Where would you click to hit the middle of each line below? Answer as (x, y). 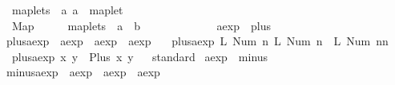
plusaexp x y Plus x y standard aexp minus (140, 56)
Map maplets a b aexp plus (141, 25)
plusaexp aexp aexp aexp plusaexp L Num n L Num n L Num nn (197, 41)
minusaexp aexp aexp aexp (83, 72)
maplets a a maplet (67, 10)
